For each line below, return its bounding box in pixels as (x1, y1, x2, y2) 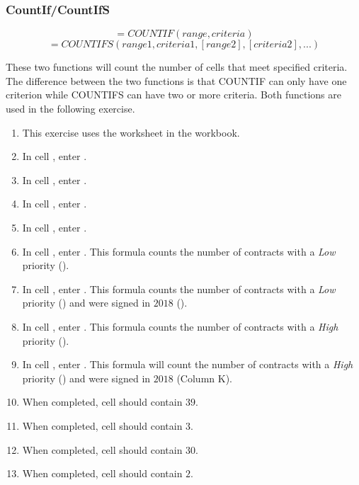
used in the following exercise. (6, 101, 135, 115)
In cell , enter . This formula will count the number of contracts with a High (22, 357, 353, 372)
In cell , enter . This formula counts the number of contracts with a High (22, 319, 338, 333)
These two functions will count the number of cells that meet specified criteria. (6, 59, 348, 74)
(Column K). (176, 370, 232, 385)
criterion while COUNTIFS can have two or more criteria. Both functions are (6, 87, 341, 102)
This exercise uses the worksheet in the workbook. (22, 125, 240, 139)
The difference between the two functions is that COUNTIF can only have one (6, 73, 347, 88)
